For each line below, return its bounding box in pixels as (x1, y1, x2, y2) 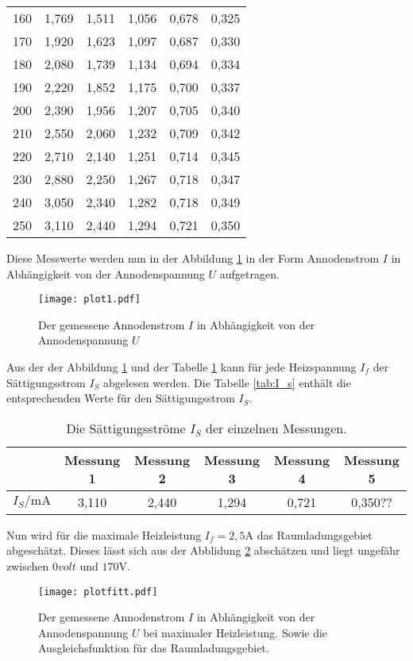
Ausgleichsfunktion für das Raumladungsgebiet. (38, 640, 269, 656)
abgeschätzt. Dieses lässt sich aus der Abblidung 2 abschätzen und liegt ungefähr (6, 542, 400, 559)
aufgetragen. (219, 265, 280, 282)
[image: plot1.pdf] (38, 294, 141, 306)
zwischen (6, 558, 49, 574)
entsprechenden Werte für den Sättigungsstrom (6, 390, 235, 406)
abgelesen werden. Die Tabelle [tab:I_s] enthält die (103, 374, 351, 390)
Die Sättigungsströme (66, 418, 186, 437)
